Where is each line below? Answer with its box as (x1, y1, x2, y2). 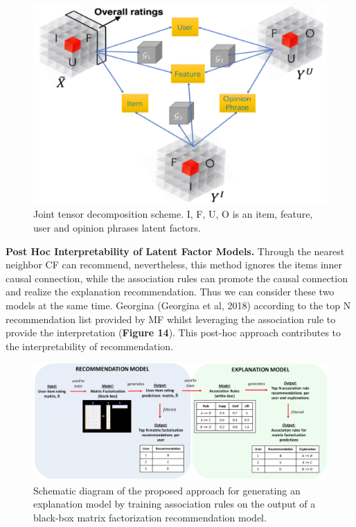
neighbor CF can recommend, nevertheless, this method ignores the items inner (6, 257, 343, 272)
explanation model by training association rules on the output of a (33, 496, 316, 511)
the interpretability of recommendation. (6, 338, 174, 353)
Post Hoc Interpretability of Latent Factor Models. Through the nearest (6, 243, 345, 258)
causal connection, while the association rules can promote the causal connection (6, 270, 348, 285)
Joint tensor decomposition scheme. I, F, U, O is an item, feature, (33, 207, 313, 221)
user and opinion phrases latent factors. (33, 220, 201, 234)
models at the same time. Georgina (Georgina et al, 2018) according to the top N (6, 297, 351, 312)
